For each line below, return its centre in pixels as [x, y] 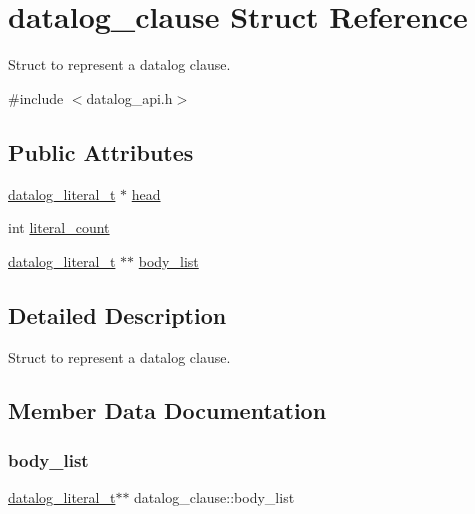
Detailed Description [117, 314]
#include [36, 97]
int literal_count [59, 227]
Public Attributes [101, 151]
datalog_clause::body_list [214, 497]
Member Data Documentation [167, 410]
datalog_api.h [129, 97]
